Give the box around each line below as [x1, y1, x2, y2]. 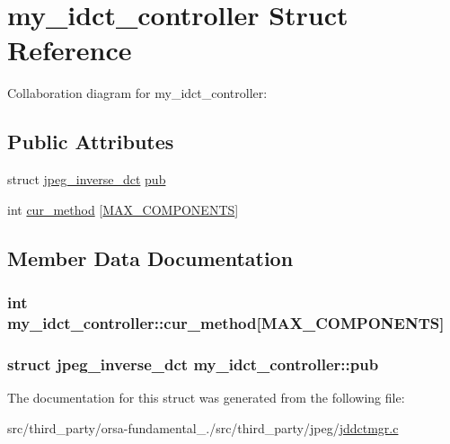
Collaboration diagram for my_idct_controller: [7, 84, 268, 102]
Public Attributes [7, 128, 174, 155]
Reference [7, 31, 132, 68]
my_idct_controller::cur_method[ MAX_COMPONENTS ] [7, 311, 445, 333]
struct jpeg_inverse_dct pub [7, 170, 166, 189]
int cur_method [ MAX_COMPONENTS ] [7, 200, 239, 218]
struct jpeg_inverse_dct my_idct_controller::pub [7, 352, 379, 375]
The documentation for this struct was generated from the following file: [7, 388, 405, 407]
